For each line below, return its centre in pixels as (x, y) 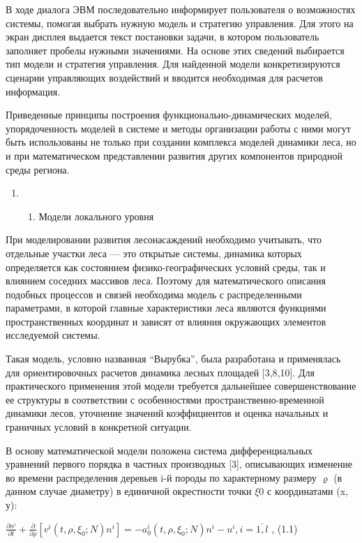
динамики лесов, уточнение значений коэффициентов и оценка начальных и (167, 413)
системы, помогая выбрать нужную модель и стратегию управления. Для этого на (180, 23)
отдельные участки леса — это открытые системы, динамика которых (154, 253)
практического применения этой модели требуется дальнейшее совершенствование (181, 386)
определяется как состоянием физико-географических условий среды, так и (166, 267)
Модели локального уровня (96, 216)
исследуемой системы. (53, 335)
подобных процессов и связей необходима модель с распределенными (154, 294)
